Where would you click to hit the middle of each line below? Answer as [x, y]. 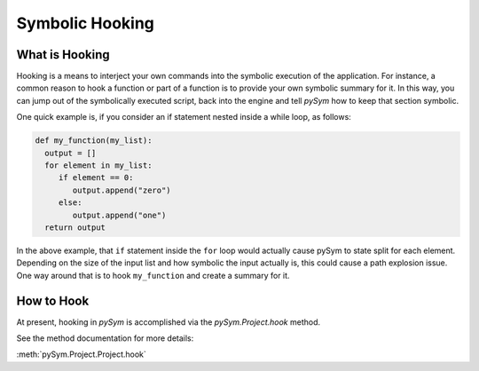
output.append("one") [119, 215]
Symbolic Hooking [86, 23]
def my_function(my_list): [94, 141]
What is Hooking [63, 55]
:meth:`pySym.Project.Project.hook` [81, 354]
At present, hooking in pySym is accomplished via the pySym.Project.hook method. [169, 322]
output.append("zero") [122, 190]
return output [75, 227]
